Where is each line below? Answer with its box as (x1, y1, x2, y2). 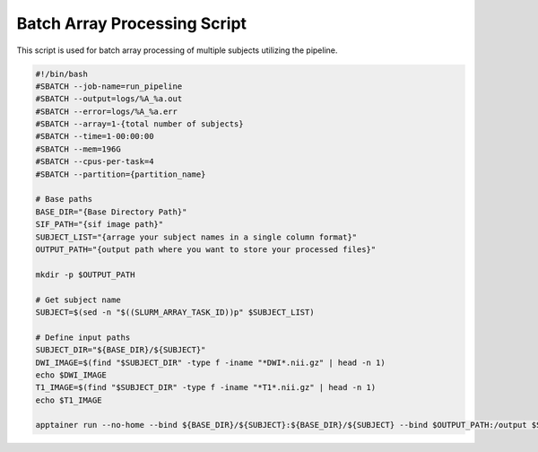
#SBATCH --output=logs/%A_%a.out (35, 94, 183, 104)
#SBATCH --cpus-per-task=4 (35, 157, 154, 167)
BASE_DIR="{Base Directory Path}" (35, 206, 187, 217)
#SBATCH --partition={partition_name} (35, 169, 206, 179)
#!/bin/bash (35, 68, 89, 79)
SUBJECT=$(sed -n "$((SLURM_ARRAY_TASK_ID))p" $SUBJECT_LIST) (35, 307, 315, 317)
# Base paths (35, 194, 93, 204)
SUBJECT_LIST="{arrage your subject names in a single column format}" (35, 231, 358, 242)
